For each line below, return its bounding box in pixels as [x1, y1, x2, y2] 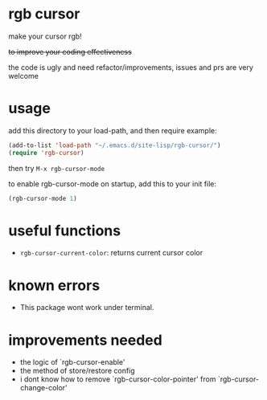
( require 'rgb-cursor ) [8, 149, 84, 157]
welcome [8, 71, 39, 80]
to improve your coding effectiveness [8, 47, 133, 56]
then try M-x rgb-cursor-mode [8, 163, 105, 173]
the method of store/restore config [19, 366, 135, 376]
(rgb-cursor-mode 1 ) [8, 194, 78, 202]
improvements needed [8, 331, 162, 349]
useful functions [8, 222, 121, 239]
